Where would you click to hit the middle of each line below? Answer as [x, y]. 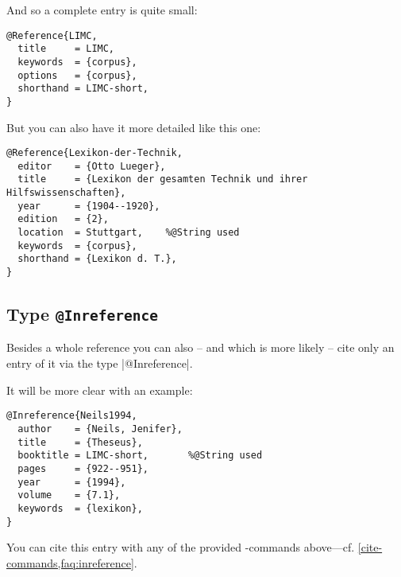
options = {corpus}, [77, 75]
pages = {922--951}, [83, 468]
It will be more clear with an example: [100, 390]
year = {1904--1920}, [89, 206]
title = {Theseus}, [80, 442]
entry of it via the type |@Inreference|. [100, 363]
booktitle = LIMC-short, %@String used [140, 456]
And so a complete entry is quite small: [102, 10]
